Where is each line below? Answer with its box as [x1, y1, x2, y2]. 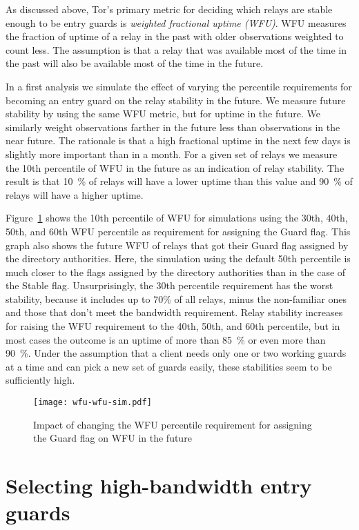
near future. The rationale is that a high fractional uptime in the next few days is [6, 133, 351, 148]
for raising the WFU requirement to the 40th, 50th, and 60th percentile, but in [6, 319, 340, 333]
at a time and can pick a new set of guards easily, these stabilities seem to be [6, 359, 332, 373]
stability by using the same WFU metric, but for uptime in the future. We [6, 106, 320, 121]
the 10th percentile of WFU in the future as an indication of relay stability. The [6, 160, 345, 175]
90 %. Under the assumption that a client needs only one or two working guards [6, 346, 347, 360]
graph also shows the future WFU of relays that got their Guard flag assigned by [6, 237, 349, 252]
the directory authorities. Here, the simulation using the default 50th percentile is [6, 251, 351, 266]
